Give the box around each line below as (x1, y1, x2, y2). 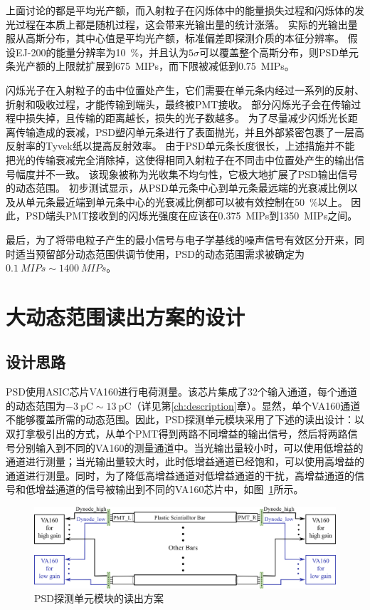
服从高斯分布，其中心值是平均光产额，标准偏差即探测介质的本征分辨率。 (6, 31, 344, 46)
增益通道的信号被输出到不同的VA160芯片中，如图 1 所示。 (35, 482, 304, 497)
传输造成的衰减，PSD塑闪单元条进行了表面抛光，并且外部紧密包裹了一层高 (15, 124, 365, 139)
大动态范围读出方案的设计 (6, 301, 245, 331)
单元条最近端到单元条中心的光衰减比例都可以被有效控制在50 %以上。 (25, 194, 348, 209)
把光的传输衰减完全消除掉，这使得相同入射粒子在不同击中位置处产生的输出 (6, 152, 354, 167)
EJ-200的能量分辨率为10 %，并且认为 (15, 44, 189, 59)
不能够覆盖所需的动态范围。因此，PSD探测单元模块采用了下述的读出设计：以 (6, 412, 365, 427)
